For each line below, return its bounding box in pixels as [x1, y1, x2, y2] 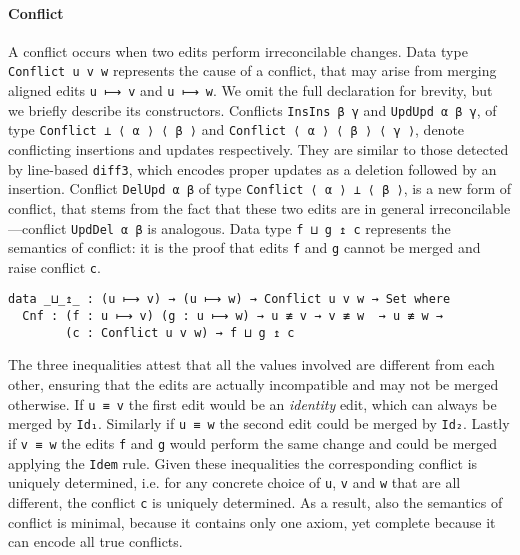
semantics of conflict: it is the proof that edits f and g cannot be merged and [8, 237, 481, 258]
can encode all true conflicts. [8, 531, 183, 552]
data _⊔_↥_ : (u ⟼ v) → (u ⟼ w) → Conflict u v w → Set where [8, 292, 451, 307]
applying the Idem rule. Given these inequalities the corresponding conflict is [8, 452, 478, 473]
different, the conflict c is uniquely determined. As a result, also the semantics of [8, 491, 503, 512]
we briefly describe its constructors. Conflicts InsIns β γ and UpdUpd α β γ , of [8, 99, 497, 120]
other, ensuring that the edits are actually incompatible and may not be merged [8, 374, 499, 395]
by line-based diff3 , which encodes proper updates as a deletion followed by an [8, 158, 497, 179]
